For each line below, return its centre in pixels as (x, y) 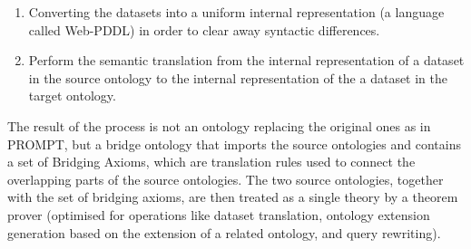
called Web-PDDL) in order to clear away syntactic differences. (204, 29)
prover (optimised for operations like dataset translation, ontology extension (219, 214)
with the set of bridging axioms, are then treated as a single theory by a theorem (233, 197)
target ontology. (72, 96)
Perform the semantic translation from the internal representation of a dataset (246, 60)
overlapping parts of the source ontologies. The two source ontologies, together (226, 179)
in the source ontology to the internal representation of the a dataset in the (238, 77)
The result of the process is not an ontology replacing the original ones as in (219, 125)
